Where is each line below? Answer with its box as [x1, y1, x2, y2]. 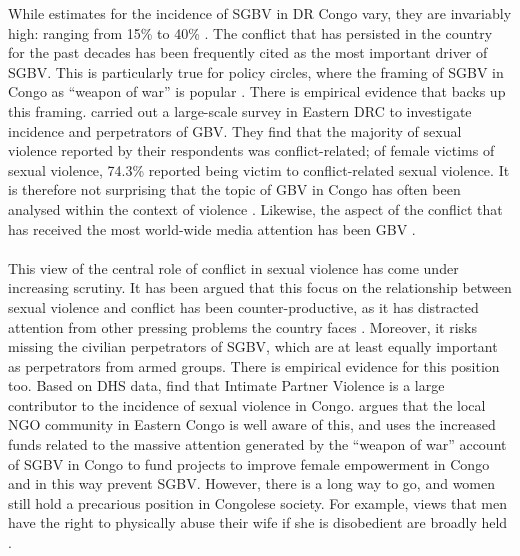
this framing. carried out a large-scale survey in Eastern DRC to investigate [8, 100, 472, 121]
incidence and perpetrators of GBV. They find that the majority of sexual [8, 120, 462, 141]
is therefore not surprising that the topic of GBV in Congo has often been [8, 179, 461, 200]
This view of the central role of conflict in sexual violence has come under [8, 257, 459, 278]
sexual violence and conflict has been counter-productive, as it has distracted [8, 296, 479, 317]
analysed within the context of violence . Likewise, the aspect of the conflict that [8, 198, 503, 219]
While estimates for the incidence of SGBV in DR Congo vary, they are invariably [8, 3, 512, 23]
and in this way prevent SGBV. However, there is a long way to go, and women [8, 473, 496, 494]
